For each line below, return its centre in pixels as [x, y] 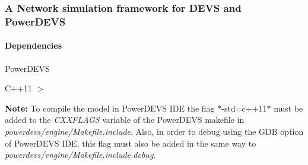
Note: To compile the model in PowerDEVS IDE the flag [110, 108]
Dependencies [34, 45]
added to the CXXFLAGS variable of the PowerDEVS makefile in [125, 120]
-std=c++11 [244, 108]
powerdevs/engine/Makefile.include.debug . [80, 155]
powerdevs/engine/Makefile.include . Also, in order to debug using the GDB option [154, 131]
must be [288, 108]
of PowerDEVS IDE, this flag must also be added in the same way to [131, 143]
